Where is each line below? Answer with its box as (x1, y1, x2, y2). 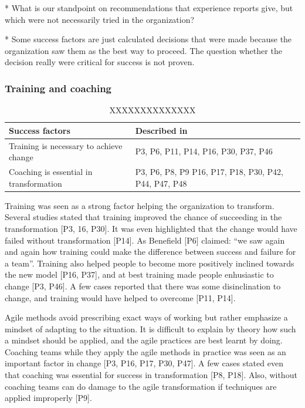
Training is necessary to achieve (9, 139, 123, 151)
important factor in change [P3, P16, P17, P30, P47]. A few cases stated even (5, 357, 283, 369)
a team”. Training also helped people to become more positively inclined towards (5, 257, 294, 269)
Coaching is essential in (9, 166, 93, 178)
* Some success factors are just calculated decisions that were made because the (5, 33, 292, 45)
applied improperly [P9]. (5, 392, 92, 404)
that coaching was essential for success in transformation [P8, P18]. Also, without (5, 369, 297, 381)
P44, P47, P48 (135, 177, 187, 189)
